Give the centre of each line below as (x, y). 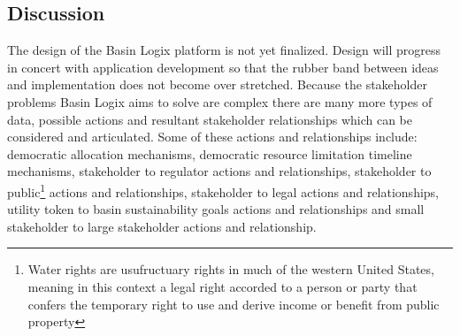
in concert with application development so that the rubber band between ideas (223, 67)
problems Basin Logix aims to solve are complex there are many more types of (220, 101)
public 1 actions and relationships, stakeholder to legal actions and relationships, (223, 190)
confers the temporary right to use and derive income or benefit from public (234, 304)
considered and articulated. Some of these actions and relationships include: (212, 137)
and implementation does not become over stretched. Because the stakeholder (218, 84)
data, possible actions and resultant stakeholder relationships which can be (210, 119)
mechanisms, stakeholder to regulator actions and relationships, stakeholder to (219, 171)
